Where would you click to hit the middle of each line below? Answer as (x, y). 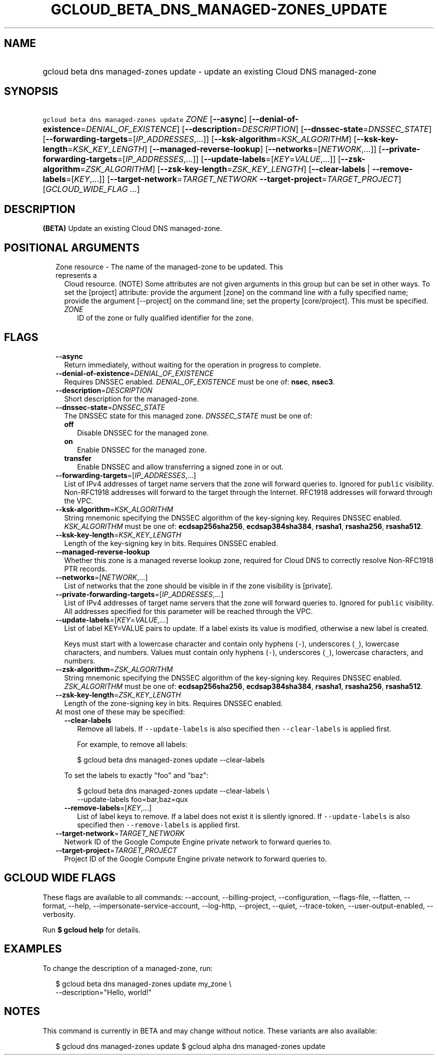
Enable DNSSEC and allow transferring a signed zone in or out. (180, 466)
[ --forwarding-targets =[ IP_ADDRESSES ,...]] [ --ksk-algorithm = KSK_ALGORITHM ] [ (200, 139)
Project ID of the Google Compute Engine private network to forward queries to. (195, 858)
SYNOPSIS (31, 91)
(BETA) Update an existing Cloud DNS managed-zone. (132, 228)
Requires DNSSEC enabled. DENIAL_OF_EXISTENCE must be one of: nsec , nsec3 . (199, 381)
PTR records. (85, 568)
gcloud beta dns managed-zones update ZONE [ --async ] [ (147, 119)
